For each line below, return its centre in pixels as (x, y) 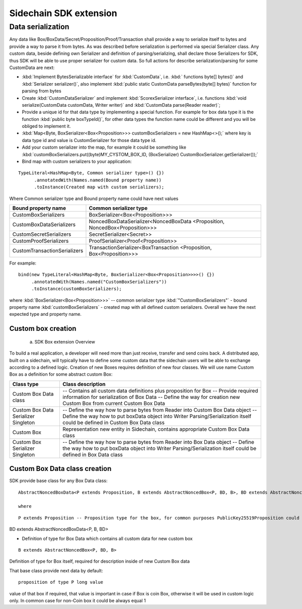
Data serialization (39, 27)
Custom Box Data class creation (60, 469)
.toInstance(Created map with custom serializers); (99, 187)
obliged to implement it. (46, 126)
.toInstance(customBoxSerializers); (77, 289)
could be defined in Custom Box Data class (114, 422)
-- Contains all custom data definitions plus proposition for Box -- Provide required (161, 390)
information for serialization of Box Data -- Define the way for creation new (151, 397)
